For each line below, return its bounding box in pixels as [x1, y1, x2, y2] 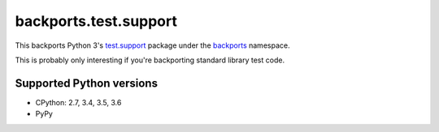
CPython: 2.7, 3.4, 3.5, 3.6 [35, 97, 122, 107]
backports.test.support [15, 12, 178, 30]
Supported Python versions [15, 76, 159, 90]
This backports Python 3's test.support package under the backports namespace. [15, 40, 290, 50]
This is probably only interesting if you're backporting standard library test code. [15, 55, 285, 65]
